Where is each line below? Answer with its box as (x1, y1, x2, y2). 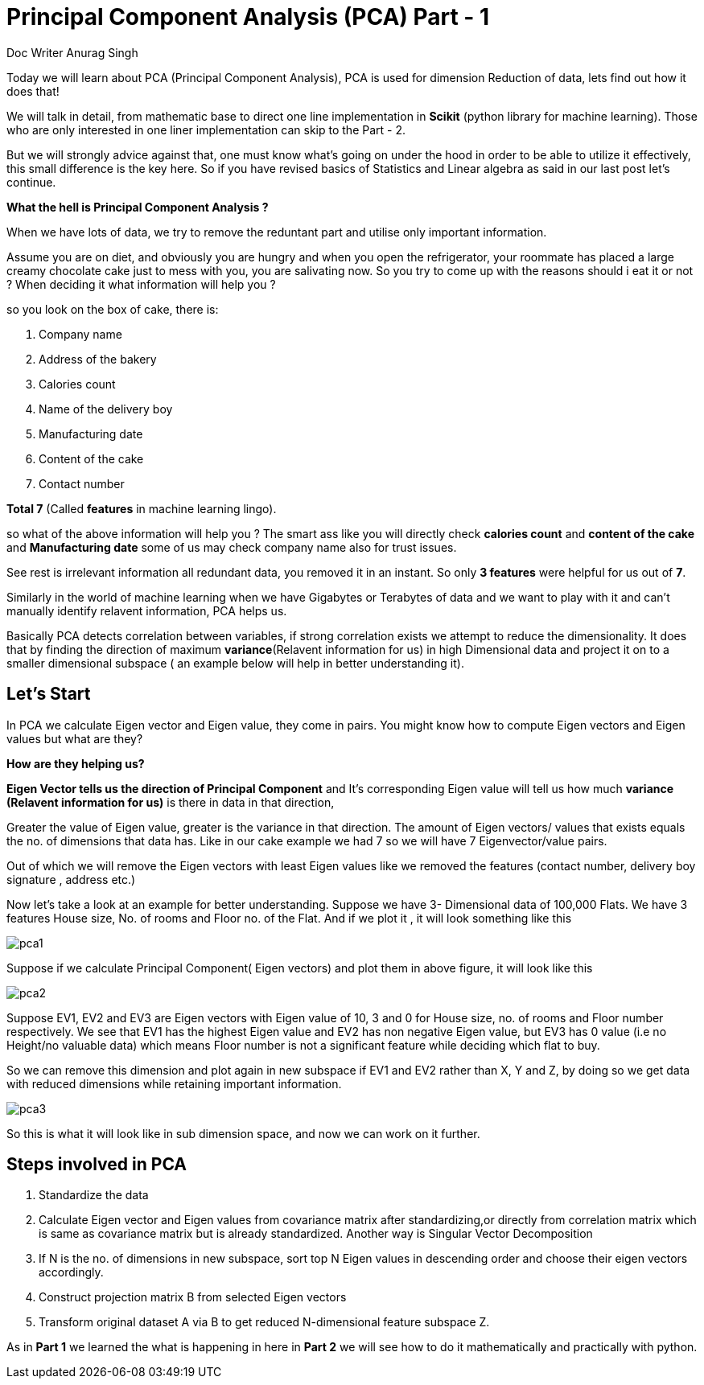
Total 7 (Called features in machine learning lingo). (6, 501, 277, 516)
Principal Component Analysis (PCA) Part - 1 (6, 3, 490, 31)
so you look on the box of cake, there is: (6, 302, 219, 316)
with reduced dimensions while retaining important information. (6, 1076, 342, 1091)
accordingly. (39, 1265, 104, 1280)
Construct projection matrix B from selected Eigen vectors (39, 1290, 347, 1305)
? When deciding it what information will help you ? (6, 277, 276, 291)
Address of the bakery (39, 351, 157, 366)
